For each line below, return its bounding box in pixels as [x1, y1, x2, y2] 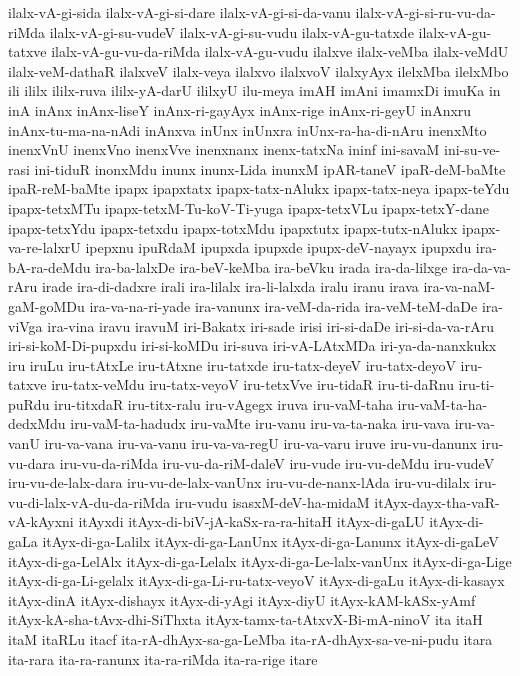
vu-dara [8, 452, 56, 473]
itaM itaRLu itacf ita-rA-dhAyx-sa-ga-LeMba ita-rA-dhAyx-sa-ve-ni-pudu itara [8, 629, 493, 649]
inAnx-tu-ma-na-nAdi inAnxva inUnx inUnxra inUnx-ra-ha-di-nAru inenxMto [8, 119, 487, 140]
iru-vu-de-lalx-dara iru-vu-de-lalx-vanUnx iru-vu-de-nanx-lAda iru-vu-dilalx [8, 472, 470, 493]
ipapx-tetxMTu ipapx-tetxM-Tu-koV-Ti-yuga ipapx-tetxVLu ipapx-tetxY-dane [8, 197, 489, 218]
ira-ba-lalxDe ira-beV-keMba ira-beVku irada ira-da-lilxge [95, 256, 448, 277]
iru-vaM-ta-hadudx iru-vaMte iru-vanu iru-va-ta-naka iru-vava [70, 413, 451, 434]
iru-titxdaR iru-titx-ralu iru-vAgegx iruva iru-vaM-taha [54, 393, 393, 414]
